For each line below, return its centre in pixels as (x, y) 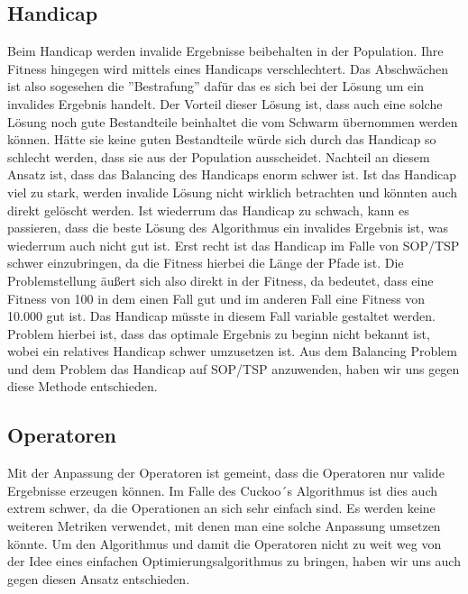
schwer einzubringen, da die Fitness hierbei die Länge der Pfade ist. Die (206, 263)
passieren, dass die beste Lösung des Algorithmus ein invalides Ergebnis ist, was (228, 228)
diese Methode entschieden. (83, 386)
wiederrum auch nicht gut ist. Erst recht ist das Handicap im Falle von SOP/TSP (234, 245)
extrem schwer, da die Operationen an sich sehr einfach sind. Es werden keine (221, 508)
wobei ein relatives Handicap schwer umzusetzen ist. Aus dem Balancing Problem (232, 351)
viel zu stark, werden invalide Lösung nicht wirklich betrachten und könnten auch (233, 192)
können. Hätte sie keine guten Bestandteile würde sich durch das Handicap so (222, 139)
